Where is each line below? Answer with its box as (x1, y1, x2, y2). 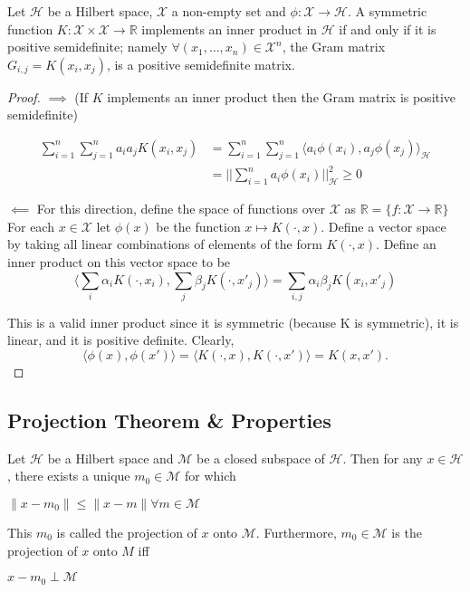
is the (391, 523, 422, 541)
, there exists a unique (7, 466, 130, 485)
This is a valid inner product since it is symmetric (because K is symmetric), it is (7, 312, 459, 331)
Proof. (7, 87, 41, 106)
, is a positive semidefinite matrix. (106, 54, 295, 73)
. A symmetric (347, 2, 427, 20)
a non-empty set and (171, 2, 286, 20)
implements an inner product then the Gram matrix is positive (107, 87, 456, 106)
